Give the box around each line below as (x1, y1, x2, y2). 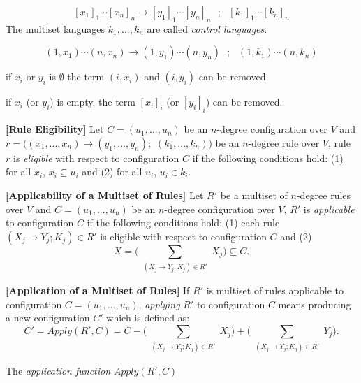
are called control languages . (147, 21, 267, 36)
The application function (6, 363, 111, 377)
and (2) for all (82, 164, 142, 179)
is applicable (303, 201, 355, 216)
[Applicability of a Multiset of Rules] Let (6, 187, 204, 202)
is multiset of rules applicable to (206, 283, 344, 298)
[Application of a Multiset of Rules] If (6, 283, 190, 298)
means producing (278, 296, 351, 311)
